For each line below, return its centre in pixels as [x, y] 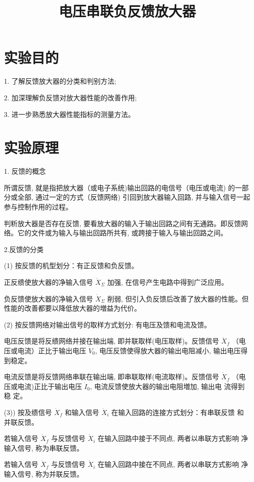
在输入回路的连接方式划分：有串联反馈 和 [178, 412]
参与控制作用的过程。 [38, 207]
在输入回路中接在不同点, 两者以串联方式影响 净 [173, 464]
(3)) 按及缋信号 [28, 412]
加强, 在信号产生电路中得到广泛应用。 [168, 282]
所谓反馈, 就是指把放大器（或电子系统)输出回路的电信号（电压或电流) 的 [120, 187]
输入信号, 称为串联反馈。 [44, 448]
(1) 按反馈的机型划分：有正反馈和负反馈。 [71, 265]
